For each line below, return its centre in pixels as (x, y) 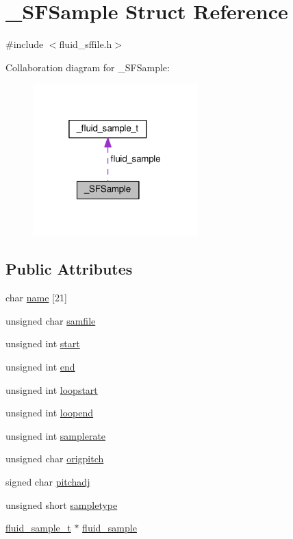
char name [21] (36, 298)
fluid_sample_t (38, 528)
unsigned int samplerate (56, 435)
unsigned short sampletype (62, 504)
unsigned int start (43, 343)
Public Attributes (69, 269)
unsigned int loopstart (52, 389)
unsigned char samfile (51, 320)
